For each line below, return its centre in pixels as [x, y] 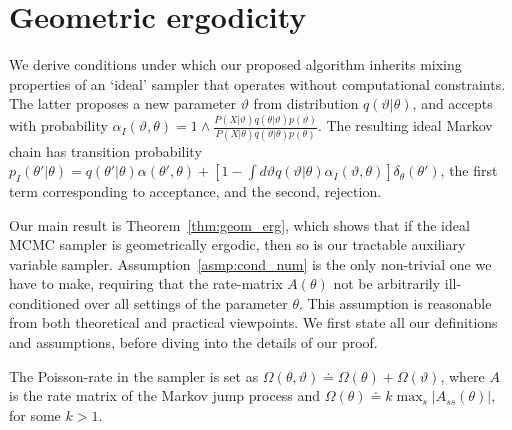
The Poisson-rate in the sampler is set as [134, 375]
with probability [58, 125]
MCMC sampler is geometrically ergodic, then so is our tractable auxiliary [237, 244]
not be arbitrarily [387, 283]
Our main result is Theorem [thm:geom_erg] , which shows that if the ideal [239, 224]
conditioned [44, 302]
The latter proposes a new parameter [123, 103]
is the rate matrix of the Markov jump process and [165, 395]
